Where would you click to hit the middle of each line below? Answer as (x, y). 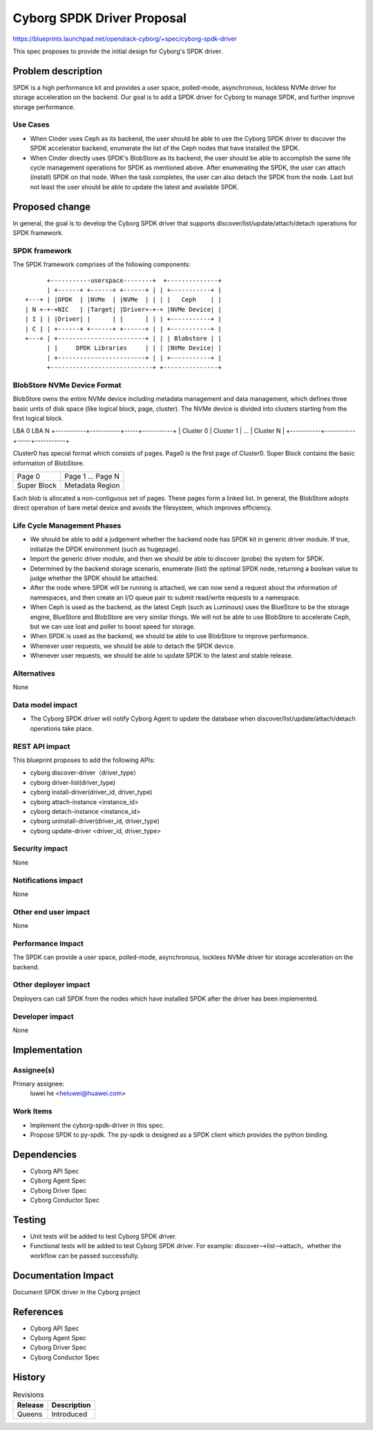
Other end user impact (51, 911)
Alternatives (34, 673)
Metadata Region (92, 485)
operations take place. (62, 728)
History (29, 1377)
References (38, 1311)
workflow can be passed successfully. (85, 1256)
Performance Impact (48, 943)
